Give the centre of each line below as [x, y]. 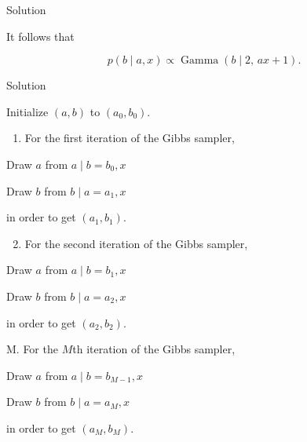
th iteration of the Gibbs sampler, [154, 349]
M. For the [32, 349]
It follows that [40, 36]
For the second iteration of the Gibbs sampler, [136, 243]
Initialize [27, 111]
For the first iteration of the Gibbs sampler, [130, 138]
